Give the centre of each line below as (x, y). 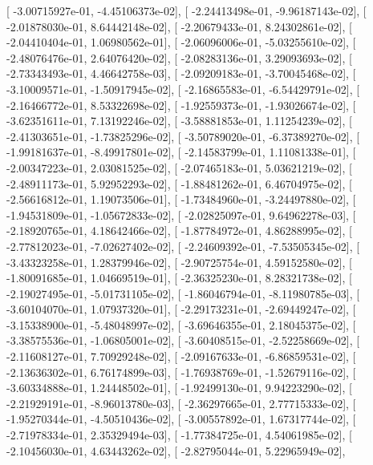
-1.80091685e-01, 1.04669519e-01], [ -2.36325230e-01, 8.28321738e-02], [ (179, 278)
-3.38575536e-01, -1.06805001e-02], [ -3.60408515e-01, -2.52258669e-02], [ (183, 340)
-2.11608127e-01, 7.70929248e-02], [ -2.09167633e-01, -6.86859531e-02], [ (181, 356)
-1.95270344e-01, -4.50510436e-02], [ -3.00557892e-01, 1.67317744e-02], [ (181, 419)
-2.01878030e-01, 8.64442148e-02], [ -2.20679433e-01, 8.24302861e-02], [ (179, 26)
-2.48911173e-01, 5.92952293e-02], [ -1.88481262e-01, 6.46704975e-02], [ (179, 183)
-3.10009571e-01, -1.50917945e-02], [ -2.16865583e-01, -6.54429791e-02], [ (183, 89)
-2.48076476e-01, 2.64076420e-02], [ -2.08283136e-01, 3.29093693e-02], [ (179, 57)
